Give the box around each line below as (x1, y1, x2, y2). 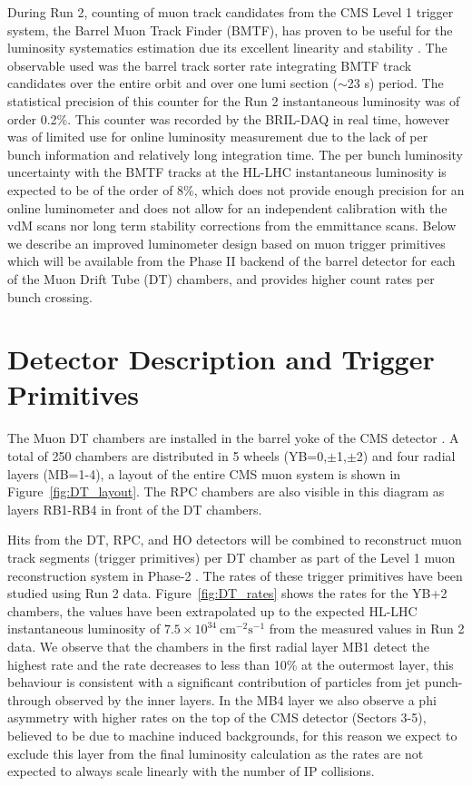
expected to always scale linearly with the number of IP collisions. (7, 761, 375, 781)
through (7, 690, 52, 709)
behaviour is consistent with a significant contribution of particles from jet (7, 673, 421, 692)
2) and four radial (356, 447, 456, 465)
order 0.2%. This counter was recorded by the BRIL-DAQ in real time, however (7, 109, 450, 128)
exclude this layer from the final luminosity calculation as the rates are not (7, 743, 424, 762)
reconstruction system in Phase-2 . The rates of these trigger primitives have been (7, 565, 463, 585)
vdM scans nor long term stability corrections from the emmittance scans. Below (7, 216, 457, 235)
